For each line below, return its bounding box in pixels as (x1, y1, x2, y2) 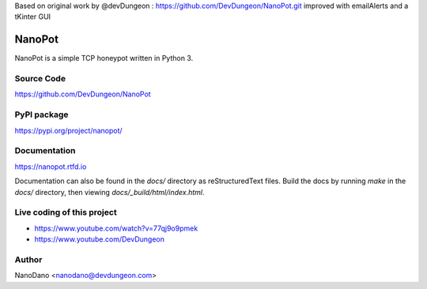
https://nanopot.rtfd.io (14, 162, 87, 171)
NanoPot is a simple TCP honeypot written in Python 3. (14, 54, 194, 63)
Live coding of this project (14, 207, 118, 218)
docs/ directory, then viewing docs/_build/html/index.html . (14, 187, 205, 197)
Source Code (14, 73, 66, 84)
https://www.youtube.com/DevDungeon (34, 235, 165, 244)
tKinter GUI (14, 12, 51, 21)
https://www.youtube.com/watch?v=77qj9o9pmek (34, 223, 198, 233)
